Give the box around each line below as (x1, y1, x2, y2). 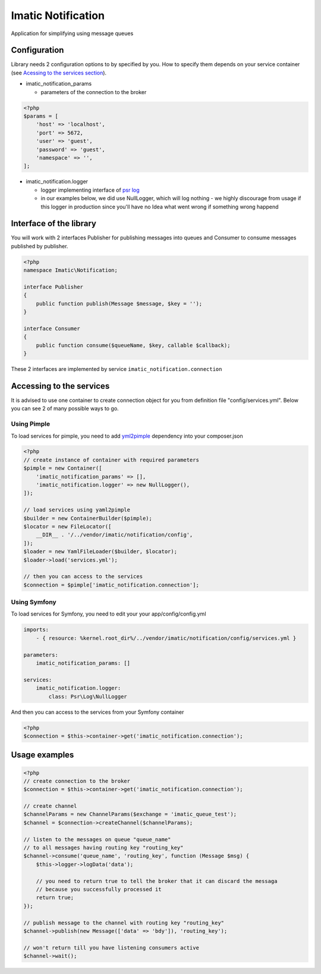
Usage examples (11, 750, 74, 760)
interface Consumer (23, 325, 80, 332)
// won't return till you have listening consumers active (23, 944, 199, 951)
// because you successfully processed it (36, 886, 162, 892)
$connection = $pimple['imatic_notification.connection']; (23, 581, 199, 588)
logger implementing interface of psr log (40, 186, 140, 193)
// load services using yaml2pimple (23, 507, 131, 513)
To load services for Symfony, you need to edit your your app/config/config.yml (11, 610, 206, 617)
